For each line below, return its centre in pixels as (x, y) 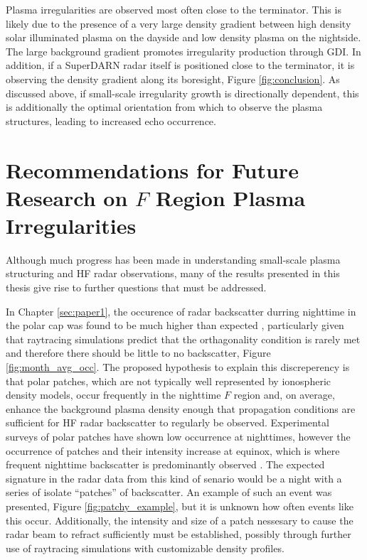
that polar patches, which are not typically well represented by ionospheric (168, 381)
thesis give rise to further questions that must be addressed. (136, 287)
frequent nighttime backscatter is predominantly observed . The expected (165, 464)
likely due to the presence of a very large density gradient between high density (179, 23)
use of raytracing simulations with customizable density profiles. (145, 548)
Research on (67, 197)
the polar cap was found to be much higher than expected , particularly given (175, 325)
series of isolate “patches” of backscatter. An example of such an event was (169, 492)
